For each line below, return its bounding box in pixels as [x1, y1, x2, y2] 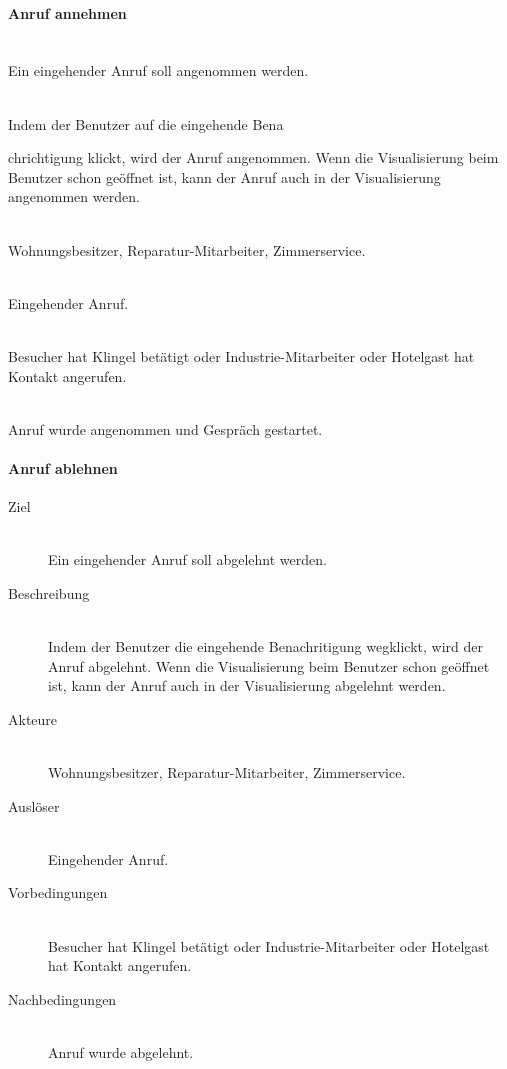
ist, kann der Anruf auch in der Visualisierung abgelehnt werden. [48, 675, 446, 696]
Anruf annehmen [8, 2, 127, 23]
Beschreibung [8, 582, 90, 603]
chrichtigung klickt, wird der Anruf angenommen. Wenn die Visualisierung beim [8, 147, 499, 168]
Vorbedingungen [8, 882, 108, 903]
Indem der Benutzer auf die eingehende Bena [8, 113, 284, 134]
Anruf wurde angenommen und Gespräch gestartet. [8, 418, 323, 439]
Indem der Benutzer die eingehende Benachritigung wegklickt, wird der [48, 636, 483, 657]
